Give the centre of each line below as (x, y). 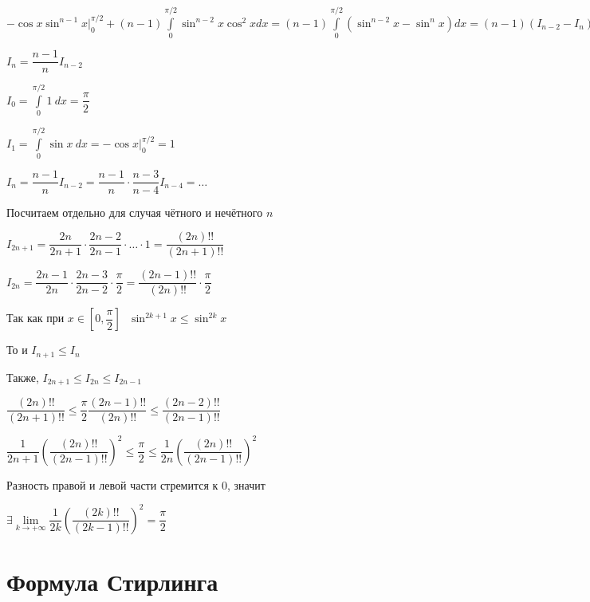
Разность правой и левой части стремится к (112, 484)
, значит (246, 484)
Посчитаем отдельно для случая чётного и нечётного (135, 212)
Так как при (35, 318)
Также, (23, 377)
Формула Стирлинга (112, 581)
